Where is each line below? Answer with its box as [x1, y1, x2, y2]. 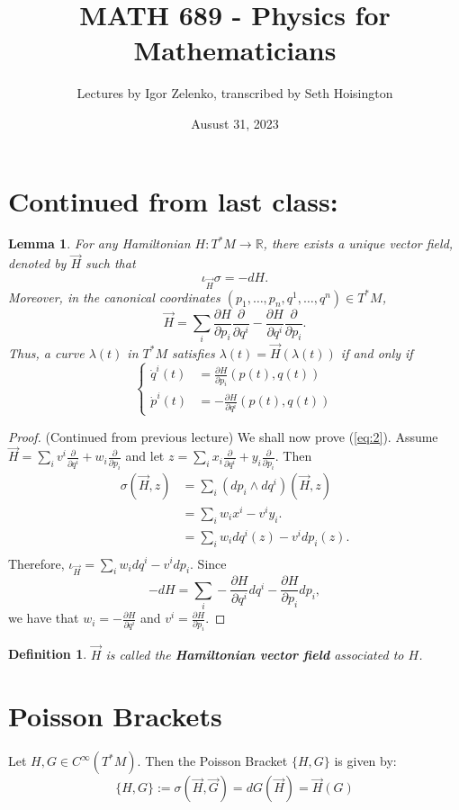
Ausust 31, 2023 [191, 113, 279, 132]
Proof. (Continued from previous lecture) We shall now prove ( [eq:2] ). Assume [8, 427, 438, 445]
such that [85, 254, 136, 273]
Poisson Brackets [8, 697, 222, 734]
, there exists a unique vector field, [263, 234, 454, 253]
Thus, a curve [8, 343, 85, 362]
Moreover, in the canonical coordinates [8, 287, 220, 306]
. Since [190, 553, 227, 572]
